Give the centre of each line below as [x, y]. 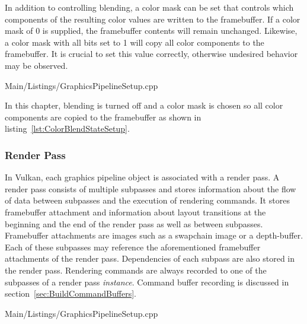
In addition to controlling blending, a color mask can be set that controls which [149, 7]
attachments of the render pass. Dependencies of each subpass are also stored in [150, 258]
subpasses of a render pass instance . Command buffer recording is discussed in [147, 282]
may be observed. [36, 65]
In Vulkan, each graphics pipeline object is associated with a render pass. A [142, 177]
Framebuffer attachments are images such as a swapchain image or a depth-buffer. [154, 235]
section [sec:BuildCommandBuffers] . [71, 293]
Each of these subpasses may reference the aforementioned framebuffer [133, 247]
